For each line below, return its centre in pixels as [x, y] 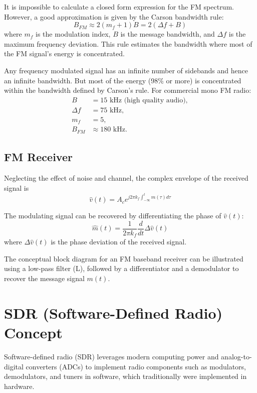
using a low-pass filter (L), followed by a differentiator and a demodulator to [121, 268]
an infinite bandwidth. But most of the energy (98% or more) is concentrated [123, 80]
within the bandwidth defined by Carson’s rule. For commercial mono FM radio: [128, 90]
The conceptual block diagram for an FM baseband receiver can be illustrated [124, 258]
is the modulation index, [73, 34]
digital [14, 366]
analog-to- [236, 356]
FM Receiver [38, 157]
